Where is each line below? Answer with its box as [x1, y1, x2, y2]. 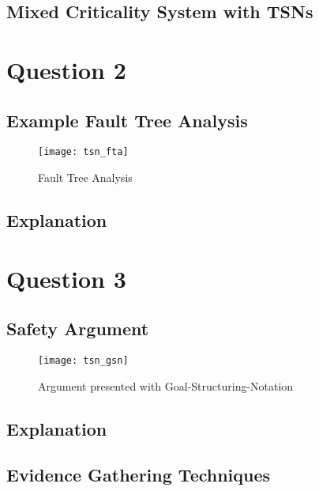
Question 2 [6, 53, 126, 85]
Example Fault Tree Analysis [6, 108, 248, 132]
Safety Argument [6, 316, 149, 341]
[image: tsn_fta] [38, 146, 129, 158]
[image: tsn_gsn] [38, 354, 129, 366]
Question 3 [6, 262, 126, 294]
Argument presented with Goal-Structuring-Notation [38, 377, 294, 394]
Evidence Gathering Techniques [6, 463, 271, 487]
